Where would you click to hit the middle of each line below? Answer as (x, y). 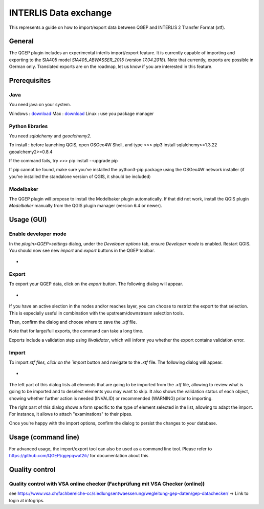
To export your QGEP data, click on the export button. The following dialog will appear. (96, 284)
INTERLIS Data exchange (60, 13)
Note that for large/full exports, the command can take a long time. (76, 331)
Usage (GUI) (28, 220)
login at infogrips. (27, 500)
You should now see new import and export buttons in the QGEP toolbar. (82, 250)
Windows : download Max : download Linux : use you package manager (81, 113)
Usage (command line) (44, 437)
